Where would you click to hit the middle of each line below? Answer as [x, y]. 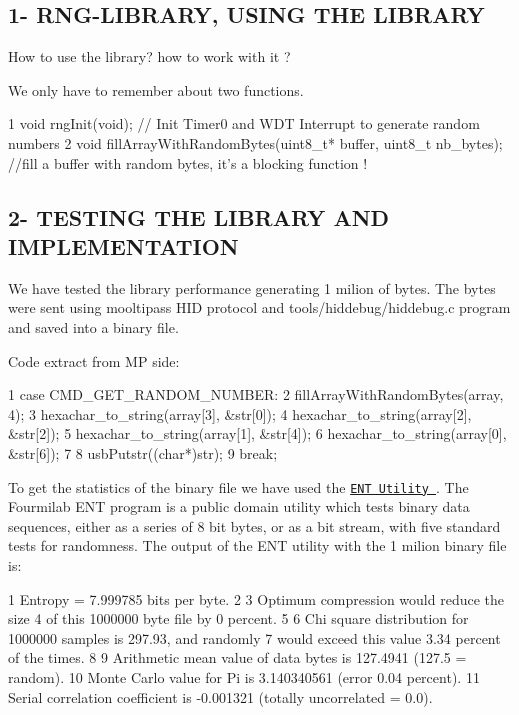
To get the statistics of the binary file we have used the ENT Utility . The [238, 486]
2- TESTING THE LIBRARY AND [199, 216]
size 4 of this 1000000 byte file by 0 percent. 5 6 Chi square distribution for [238, 618]
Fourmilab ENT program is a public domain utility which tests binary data [239, 506]
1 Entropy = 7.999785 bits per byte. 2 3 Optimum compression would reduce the [256, 598]
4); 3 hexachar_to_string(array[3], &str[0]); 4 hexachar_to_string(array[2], [240, 413]
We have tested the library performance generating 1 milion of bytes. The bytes [252, 287]
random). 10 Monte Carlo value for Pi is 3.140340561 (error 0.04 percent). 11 [244, 676]
